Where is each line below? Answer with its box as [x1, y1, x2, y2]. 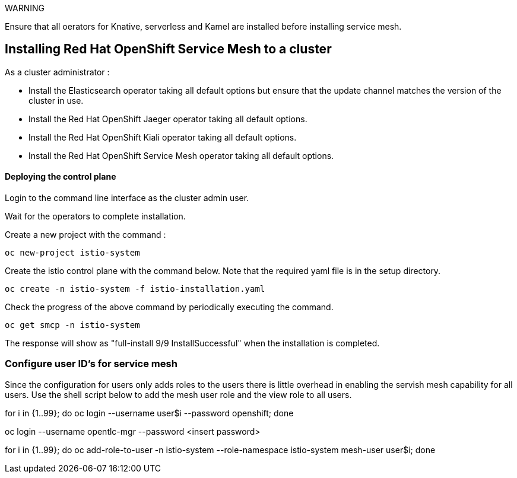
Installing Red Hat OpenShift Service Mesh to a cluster [5, 42, 332, 57]
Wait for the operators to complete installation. [5, 211, 186, 222]
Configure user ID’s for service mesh [5, 358, 177, 370]
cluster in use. [28, 95, 84, 106]
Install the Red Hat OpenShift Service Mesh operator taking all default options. [28, 150, 334, 161]
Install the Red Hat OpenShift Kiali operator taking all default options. [28, 132, 297, 142]
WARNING [5, 3, 45, 13]
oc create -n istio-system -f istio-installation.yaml [5, 284, 265, 294]
